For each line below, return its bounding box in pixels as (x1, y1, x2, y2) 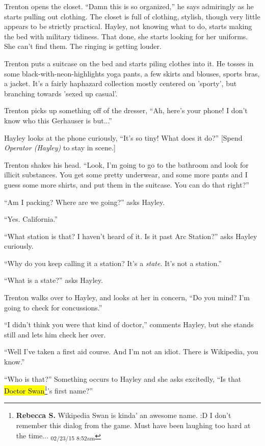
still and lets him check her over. (4, 329, 106, 339)
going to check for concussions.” (4, 302, 102, 312)
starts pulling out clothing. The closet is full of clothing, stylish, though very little (4, 11, 260, 21)
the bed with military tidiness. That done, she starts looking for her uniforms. (4, 31, 248, 41)
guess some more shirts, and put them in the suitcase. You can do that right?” (4, 179, 249, 190)
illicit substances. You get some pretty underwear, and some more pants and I (4, 169, 248, 180)
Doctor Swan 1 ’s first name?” (4, 384, 93, 396)
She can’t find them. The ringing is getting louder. (4, 41, 162, 51)
